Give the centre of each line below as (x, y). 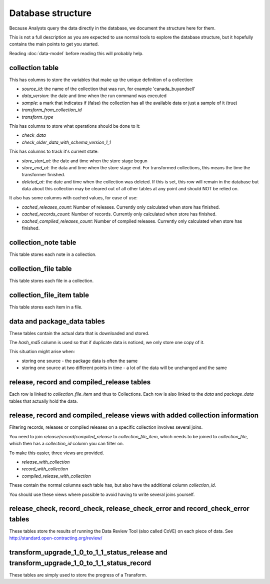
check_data (34, 135)
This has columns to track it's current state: (54, 152)
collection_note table (43, 242)
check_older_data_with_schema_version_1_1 (66, 142)
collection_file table (40, 269)
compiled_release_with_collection (56, 476)
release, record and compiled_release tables (80, 382)
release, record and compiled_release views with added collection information (134, 415)
